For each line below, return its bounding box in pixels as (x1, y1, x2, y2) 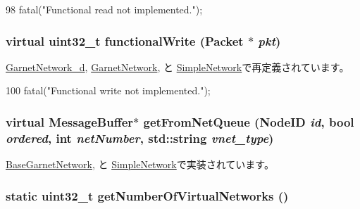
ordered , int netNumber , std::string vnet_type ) (6, 129, 274, 146)
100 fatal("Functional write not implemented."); (6, 83, 211, 98)
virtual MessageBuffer (6, 113, 134, 130)
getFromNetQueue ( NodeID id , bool (143, 113, 354, 130)
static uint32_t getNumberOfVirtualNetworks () (6, 186, 289, 204)
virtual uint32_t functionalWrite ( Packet (6, 32, 244, 49)
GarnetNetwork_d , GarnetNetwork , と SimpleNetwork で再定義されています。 (6, 59, 349, 74)
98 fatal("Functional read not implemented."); (6, 2, 203, 16)
